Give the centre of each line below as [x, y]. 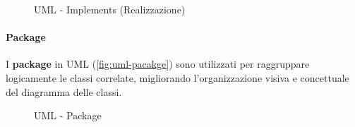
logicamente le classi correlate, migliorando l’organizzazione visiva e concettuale [177, 77]
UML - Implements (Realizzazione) [110, 9]
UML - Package [68, 115]
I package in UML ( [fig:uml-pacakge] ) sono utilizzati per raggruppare [158, 64]
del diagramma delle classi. [64, 91]
